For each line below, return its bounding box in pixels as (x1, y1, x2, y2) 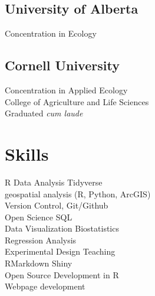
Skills (5, 141, 49, 165)
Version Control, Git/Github (5, 199, 108, 212)
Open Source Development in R (5, 268, 119, 281)
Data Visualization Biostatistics (5, 222, 119, 235)
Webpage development (5, 280, 85, 292)
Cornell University (5, 56, 120, 74)
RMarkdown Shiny (5, 257, 72, 269)
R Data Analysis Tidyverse (5, 175, 103, 188)
